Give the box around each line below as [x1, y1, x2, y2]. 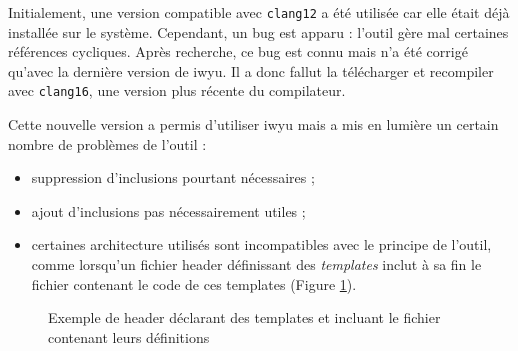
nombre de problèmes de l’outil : [8, 133, 207, 154]
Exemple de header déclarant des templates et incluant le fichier [48, 307, 441, 328]
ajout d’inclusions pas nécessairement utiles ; [31, 200, 306, 221]
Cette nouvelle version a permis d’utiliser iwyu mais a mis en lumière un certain [8, 114, 499, 135]
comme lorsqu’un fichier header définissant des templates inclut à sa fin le [31, 254, 482, 275]
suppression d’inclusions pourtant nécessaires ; [31, 167, 315, 188]
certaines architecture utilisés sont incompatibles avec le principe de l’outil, [31, 234, 492, 255]
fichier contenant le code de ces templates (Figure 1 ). [31, 273, 357, 294]
